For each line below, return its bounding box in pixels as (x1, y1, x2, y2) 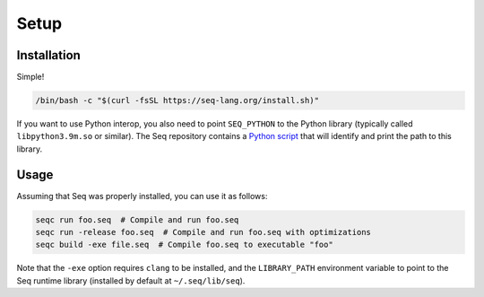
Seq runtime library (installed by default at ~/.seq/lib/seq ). (16, 275, 246, 286)
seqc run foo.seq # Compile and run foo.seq (35, 214, 239, 224)
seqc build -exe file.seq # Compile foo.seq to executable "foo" (35, 240, 333, 250)
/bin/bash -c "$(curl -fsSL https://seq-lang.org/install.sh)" (35, 95, 320, 106)
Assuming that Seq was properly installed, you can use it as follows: (16, 190, 268, 201)
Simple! (16, 72, 45, 83)
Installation (16, 48, 81, 63)
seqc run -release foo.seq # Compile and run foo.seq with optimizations (35, 227, 372, 238)
